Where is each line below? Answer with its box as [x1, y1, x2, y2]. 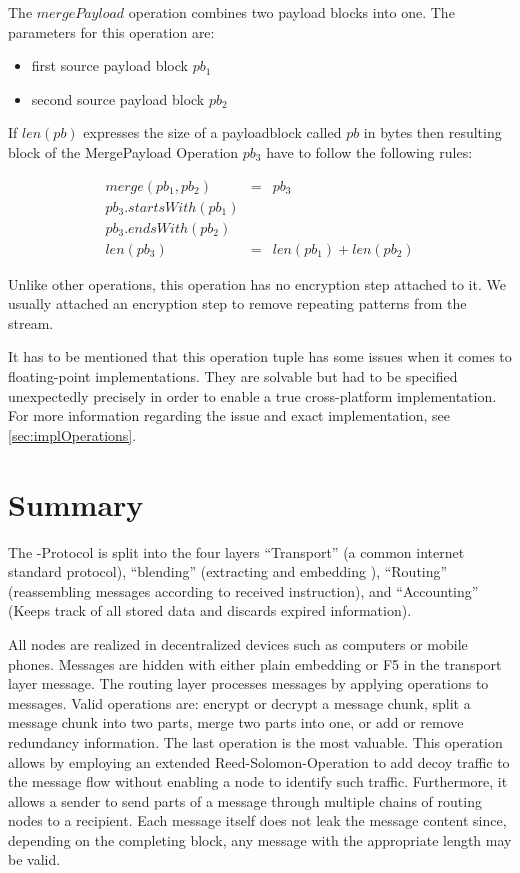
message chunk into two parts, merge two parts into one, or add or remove [8, 712, 464, 733]
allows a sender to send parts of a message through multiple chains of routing [8, 790, 482, 811]
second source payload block [31, 88, 205, 109]
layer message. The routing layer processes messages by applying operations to [8, 673, 489, 694]
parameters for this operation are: [8, 21, 215, 42]
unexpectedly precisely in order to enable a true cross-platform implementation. [8, 385, 497, 406]
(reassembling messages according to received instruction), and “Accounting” [8, 580, 479, 601]
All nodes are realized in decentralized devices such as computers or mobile [8, 633, 468, 654]
